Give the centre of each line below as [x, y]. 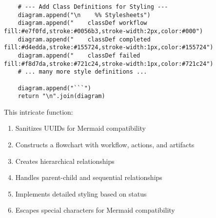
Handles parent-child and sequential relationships [89, 177]
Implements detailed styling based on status [81, 193]
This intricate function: [39, 111]
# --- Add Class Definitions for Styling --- [93, 7]
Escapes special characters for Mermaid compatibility [95, 210]
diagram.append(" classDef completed [84, 39]
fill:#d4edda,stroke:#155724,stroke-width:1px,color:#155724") [109, 48]
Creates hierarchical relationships [65, 161]
